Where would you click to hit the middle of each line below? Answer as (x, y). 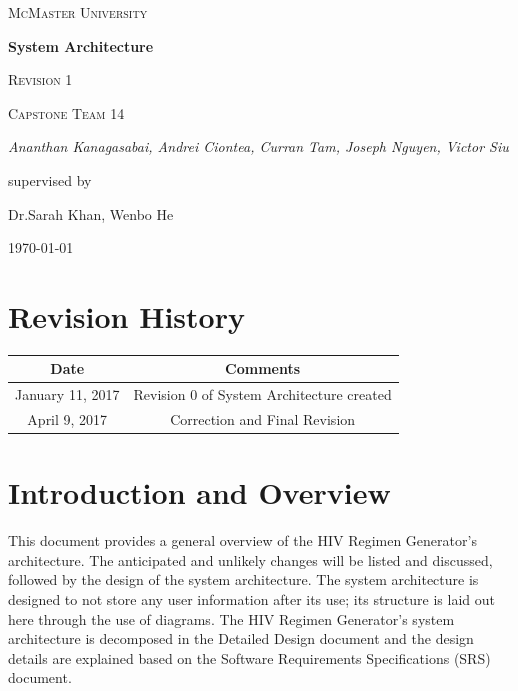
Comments (263, 368)
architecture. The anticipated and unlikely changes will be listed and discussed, (250, 559)
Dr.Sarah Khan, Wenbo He (91, 213)
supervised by (50, 179)
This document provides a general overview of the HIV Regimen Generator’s (242, 540)
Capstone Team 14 (66, 112)
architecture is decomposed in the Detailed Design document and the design (241, 638)
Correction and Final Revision (263, 419)
